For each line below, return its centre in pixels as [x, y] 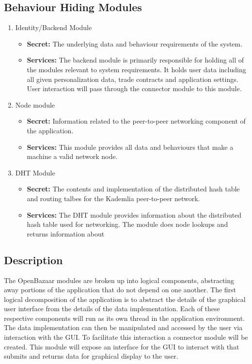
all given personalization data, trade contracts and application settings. [133, 79]
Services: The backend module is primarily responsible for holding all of [135, 60]
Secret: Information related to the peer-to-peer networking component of [136, 121]
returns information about [66, 233]
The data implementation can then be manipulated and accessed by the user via [123, 327]
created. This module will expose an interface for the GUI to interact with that [122, 346]
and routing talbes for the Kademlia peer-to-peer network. [113, 198]
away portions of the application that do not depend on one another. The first [120, 290]
